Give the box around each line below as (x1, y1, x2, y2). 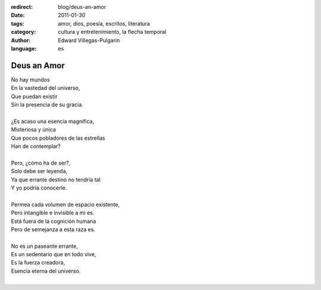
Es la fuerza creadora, (11, 259, 65, 266)
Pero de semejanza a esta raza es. (11, 226, 96, 233)
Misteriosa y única (11, 126, 56, 133)
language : (11, 45, 37, 52)
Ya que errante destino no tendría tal (11, 176, 101, 183)
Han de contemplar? (11, 143, 61, 150)
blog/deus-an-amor (58, 4, 106, 10)
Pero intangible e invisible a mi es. (11, 209, 95, 216)
